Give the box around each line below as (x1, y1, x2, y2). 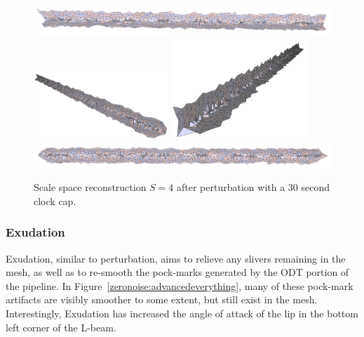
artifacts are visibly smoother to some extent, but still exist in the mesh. (6, 292, 318, 307)
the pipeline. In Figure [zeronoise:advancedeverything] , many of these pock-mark (6, 278, 353, 293)
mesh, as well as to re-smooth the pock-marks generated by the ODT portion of (6, 265, 349, 279)
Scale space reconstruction (34, 180, 147, 194)
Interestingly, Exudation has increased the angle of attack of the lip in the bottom (6, 305, 358, 320)
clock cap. (34, 193, 76, 208)
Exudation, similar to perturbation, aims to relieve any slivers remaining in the (6, 251, 346, 265)
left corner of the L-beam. (6, 319, 116, 334)
